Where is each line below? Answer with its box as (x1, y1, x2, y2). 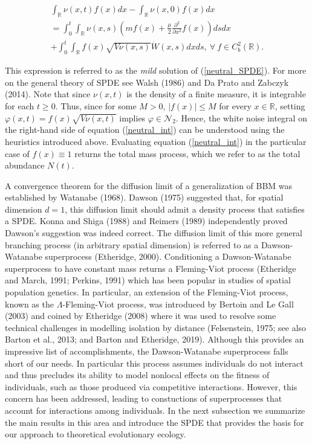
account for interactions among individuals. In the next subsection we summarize (5, 404, 305, 416)
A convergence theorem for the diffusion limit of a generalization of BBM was (5, 179, 293, 191)
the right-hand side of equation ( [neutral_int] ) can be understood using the (5, 123, 285, 136)
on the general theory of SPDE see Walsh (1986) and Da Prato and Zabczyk (5, 76, 289, 88)
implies (119, 111, 146, 124)
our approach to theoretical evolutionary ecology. (5, 428, 186, 440)
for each (5, 99, 34, 112)
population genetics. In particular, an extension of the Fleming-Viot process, (5, 286, 288, 298)
